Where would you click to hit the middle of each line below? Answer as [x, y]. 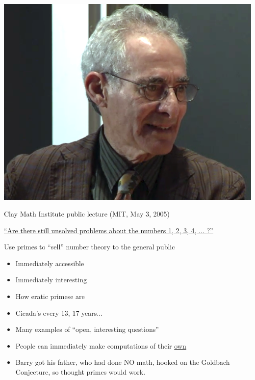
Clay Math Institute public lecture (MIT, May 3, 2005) [87, 214]
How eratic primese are [50, 296]
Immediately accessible [50, 263]
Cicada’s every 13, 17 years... [59, 312]
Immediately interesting [51, 280]
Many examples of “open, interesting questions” [87, 329]
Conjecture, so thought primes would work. [80, 371]
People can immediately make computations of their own [101, 345]
